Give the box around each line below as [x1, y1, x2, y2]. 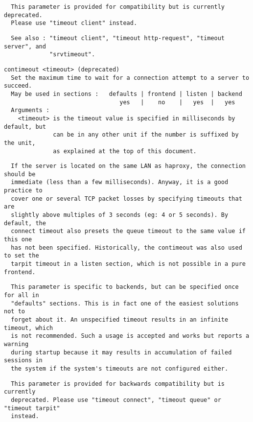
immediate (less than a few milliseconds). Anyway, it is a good [11, 179, 229, 186]
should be [4, 170, 36, 178]
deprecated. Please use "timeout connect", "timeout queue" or [11, 396, 221, 403]
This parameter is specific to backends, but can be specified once [11, 283, 239, 291]
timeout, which [4, 324, 53, 331]
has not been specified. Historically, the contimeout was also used [11, 244, 242, 251]
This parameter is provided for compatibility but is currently [11, 3, 225, 10]
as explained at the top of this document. [53, 147, 197, 155]
